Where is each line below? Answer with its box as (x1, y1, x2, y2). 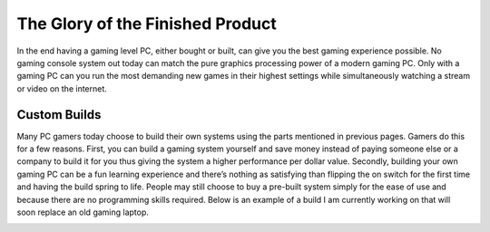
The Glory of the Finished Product (16, 14, 277, 34)
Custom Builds (16, 107, 102, 122)
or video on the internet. (16, 82, 108, 94)
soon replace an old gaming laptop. (16, 207, 150, 217)
